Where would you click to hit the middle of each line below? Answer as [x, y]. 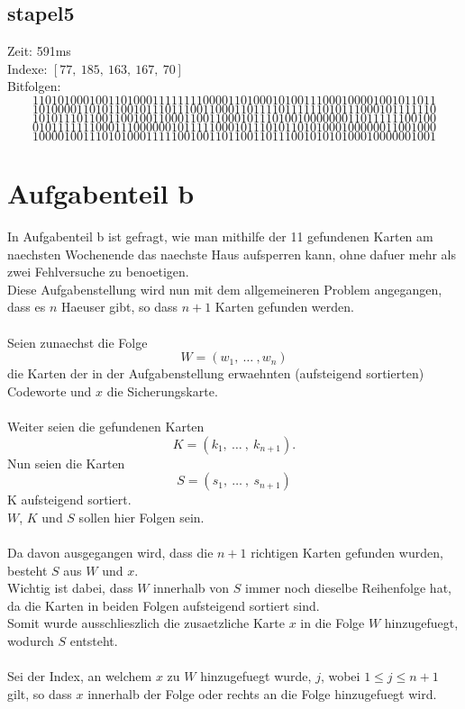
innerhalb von [191, 588]
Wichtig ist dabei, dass [70, 588]
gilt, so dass [40, 693]
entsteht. [94, 640]
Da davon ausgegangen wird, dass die [110, 553]
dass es [27, 307]
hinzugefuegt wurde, [256, 676]
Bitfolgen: [34, 86]
